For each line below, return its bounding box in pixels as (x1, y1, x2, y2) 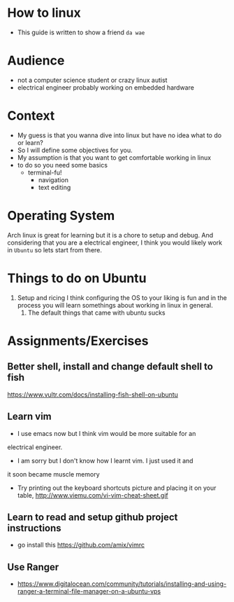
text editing (38, 183, 71, 191)
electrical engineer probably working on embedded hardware (17, 83, 194, 92)
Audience (7, 53, 65, 69)
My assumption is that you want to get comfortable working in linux (17, 153, 212, 162)
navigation (38, 175, 68, 184)
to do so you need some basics (17, 160, 108, 169)
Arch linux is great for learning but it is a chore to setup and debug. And (7, 231, 214, 239)
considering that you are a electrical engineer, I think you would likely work (7, 238, 222, 247)
